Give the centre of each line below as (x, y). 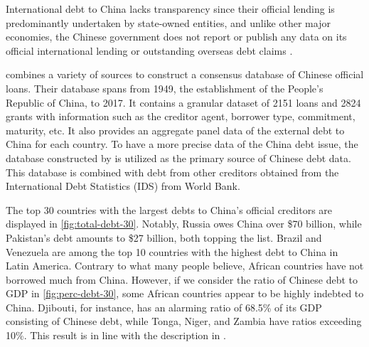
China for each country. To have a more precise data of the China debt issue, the (182, 144)
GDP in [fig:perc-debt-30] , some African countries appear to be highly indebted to (185, 293)
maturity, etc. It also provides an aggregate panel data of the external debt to (175, 130)
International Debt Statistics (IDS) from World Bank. (123, 186)
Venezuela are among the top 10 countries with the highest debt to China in (172, 251)
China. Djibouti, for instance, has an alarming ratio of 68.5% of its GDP (164, 307)
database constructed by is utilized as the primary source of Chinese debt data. (178, 158)
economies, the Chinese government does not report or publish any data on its (176, 37)
